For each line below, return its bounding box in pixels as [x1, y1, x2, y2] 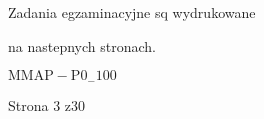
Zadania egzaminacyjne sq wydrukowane [8, 2, 256, 22]
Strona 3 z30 [8, 94, 86, 115]
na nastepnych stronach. [8, 35, 156, 56]
